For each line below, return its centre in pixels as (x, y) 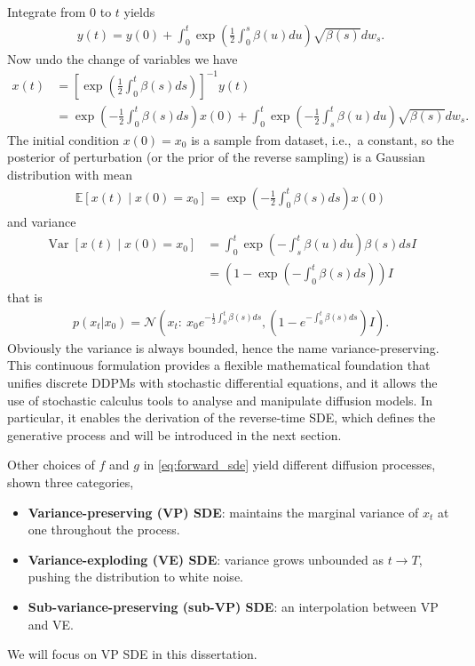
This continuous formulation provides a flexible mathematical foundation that (219, 365)
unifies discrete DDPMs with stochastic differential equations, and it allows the (222, 383)
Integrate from (47, 12)
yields (139, 12)
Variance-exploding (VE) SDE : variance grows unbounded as (206, 559)
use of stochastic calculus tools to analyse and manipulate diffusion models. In (220, 400)
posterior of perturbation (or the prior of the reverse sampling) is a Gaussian (216, 157)
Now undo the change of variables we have (123, 58)
